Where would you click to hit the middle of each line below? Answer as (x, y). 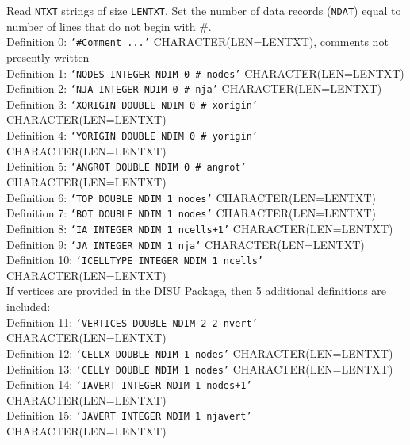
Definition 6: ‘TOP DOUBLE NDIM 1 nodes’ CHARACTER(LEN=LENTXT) (192, 197)
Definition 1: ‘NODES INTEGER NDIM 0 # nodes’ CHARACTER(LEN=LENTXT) (205, 73)
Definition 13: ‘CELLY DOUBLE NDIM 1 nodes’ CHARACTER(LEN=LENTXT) (200, 368)
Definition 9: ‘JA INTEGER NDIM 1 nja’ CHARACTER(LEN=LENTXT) (186, 244)
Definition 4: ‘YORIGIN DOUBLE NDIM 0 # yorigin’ (132, 135)
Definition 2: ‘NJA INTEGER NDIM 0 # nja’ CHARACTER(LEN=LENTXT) (194, 88)
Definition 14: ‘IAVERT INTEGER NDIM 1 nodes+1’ (129, 384)
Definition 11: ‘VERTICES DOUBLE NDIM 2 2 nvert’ (132, 322)
